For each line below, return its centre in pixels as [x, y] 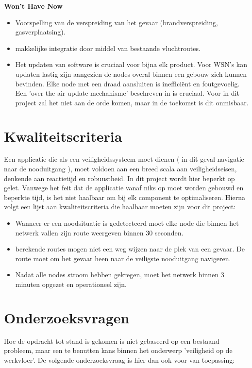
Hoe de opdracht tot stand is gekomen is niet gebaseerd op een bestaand [112, 341]
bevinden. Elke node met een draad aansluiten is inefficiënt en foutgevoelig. [127, 83]
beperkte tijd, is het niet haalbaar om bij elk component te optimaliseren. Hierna [125, 197]
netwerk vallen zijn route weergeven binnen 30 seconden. [99, 232]
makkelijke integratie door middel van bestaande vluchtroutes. [108, 48]
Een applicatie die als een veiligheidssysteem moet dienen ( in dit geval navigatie [124, 159]
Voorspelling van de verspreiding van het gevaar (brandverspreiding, [117, 22]
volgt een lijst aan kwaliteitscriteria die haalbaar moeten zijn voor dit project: [120, 207]
